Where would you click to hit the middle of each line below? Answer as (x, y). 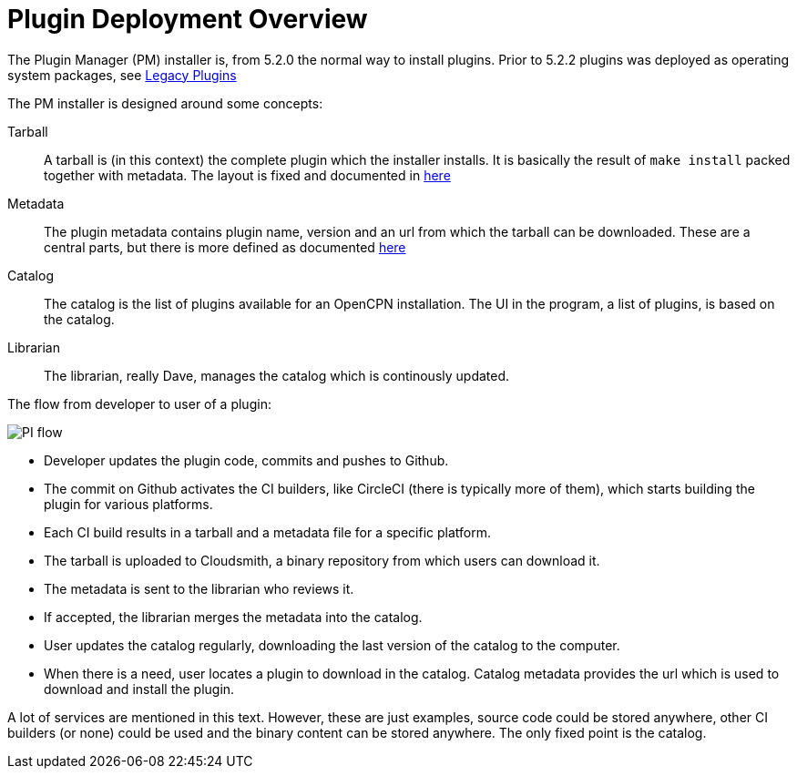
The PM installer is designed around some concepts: (165, 103)
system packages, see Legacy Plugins (122, 75)
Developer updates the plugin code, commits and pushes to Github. (246, 460)
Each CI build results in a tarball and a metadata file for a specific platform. (268, 532)
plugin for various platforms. (128, 504)
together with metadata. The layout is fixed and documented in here (247, 175)
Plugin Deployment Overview (188, 19)
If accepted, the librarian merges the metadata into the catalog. (233, 617)
